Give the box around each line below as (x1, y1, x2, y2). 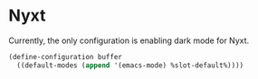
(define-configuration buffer (8, 52, 123, 61)
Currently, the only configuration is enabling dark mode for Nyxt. (8, 35, 250, 46)
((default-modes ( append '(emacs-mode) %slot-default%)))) (16, 60, 244, 70)
